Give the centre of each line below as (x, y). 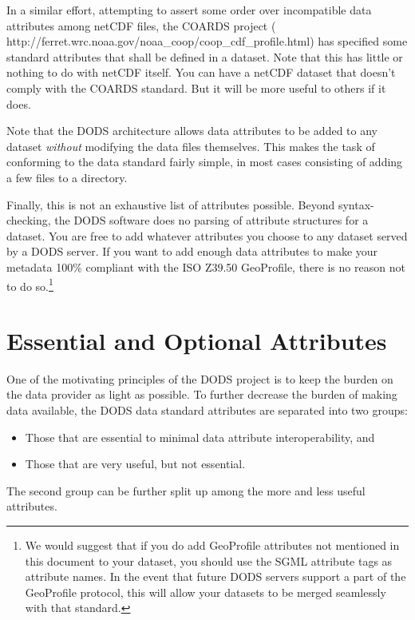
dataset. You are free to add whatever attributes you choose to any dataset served (207, 235)
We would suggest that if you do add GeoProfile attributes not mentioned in (212, 545)
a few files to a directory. (67, 177)
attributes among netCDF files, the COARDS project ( (141, 25)
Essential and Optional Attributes (197, 340)
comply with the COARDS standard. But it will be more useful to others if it (196, 87)
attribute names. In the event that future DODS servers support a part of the (215, 576)
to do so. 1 (30, 284)
